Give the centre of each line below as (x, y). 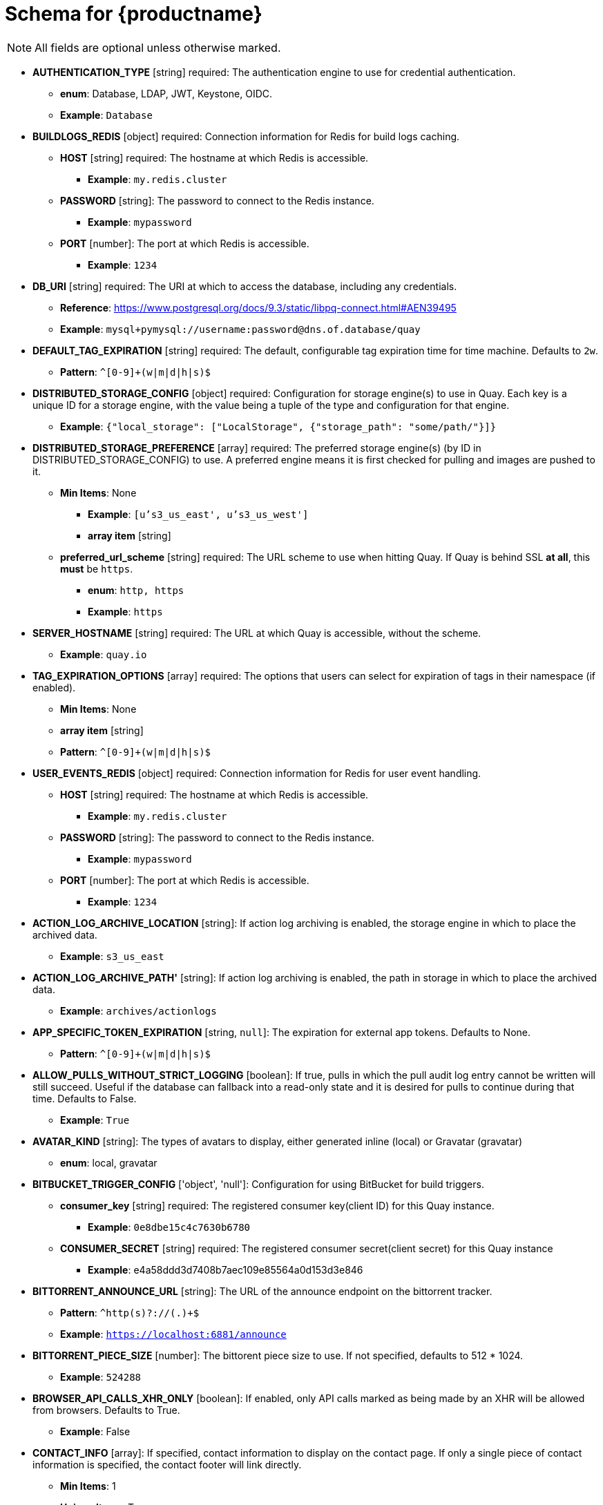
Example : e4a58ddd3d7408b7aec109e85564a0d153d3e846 (226, 1269)
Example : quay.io (104, 654)
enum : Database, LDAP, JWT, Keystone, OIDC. (166, 93)
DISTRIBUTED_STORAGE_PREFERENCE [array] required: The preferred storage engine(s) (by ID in (257, 448)
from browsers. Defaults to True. (106, 1410)
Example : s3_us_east (112, 956)
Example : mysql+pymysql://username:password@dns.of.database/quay (240, 329)
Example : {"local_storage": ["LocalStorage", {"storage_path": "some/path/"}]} (278, 426)
